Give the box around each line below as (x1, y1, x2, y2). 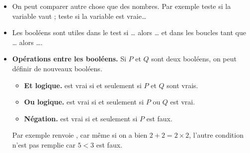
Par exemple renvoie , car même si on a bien (12, 130, 148, 140)
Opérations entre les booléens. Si (12, 53, 126, 64)
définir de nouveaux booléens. (12, 63, 102, 73)
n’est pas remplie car (12, 139, 76, 150)
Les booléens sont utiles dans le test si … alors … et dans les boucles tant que (12, 27, 246, 38)
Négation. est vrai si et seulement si (24, 113, 138, 123)
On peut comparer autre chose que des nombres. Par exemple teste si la (12, 1, 231, 11)
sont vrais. (167, 80, 198, 90)
